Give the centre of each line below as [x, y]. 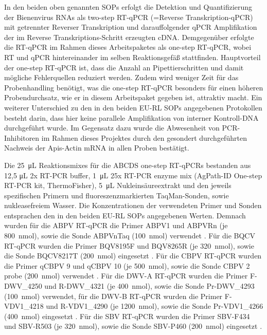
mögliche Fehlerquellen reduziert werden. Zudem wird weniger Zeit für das [121, 77]
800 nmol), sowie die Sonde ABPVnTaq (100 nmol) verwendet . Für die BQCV [130, 236]
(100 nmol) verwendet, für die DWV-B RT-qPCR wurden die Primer [113, 296]
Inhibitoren [22, 137]
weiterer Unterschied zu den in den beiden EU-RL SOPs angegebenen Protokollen [133, 107]
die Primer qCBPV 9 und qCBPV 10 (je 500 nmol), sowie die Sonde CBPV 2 [127, 265]
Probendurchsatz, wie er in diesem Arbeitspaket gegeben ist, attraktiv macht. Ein [133, 97]
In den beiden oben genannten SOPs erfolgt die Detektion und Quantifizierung [128, 7]
